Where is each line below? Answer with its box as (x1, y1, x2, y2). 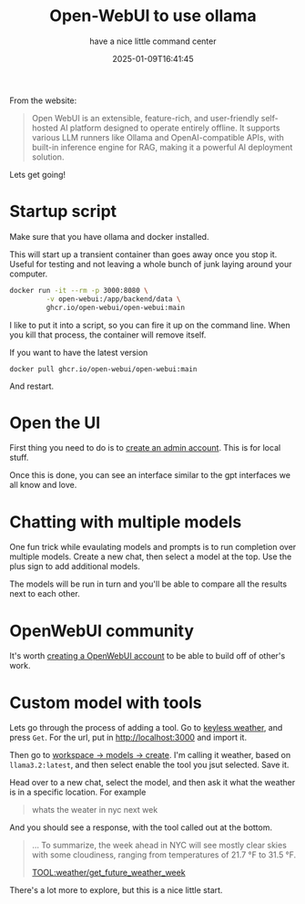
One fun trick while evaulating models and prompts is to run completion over (9, 542, 297, 553)
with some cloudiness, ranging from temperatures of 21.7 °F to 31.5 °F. (31, 849, 297, 860)
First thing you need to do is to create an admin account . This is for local (9, 442, 281, 453)
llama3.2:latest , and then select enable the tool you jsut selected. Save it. (9, 759, 290, 771)
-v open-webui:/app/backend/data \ (46, 294, 181, 304)
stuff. (9, 452, 29, 463)
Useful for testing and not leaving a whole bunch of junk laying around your (9, 258, 292, 269)
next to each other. (9, 588, 80, 599)
